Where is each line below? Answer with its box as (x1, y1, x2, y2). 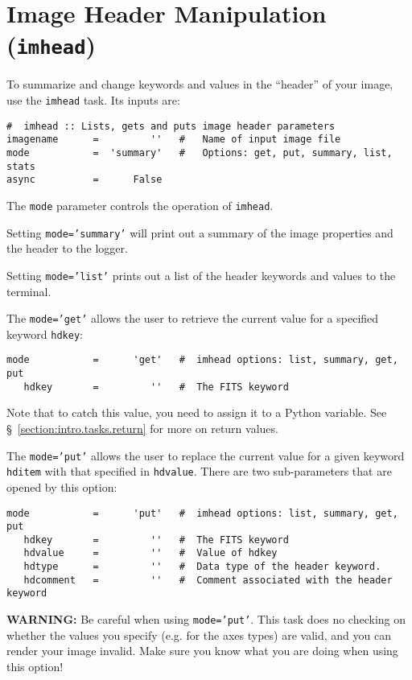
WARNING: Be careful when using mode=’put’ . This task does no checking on (6, 611, 406, 628)
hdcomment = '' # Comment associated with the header (23, 574, 393, 586)
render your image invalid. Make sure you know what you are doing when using (6, 642, 398, 659)
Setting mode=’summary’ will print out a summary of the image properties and (6, 224, 393, 241)
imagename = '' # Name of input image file (6, 134, 341, 146)
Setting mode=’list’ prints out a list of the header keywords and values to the (6, 266, 396, 283)
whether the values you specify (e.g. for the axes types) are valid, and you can (6, 626, 391, 643)
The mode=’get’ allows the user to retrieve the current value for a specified (6, 310, 379, 327)
